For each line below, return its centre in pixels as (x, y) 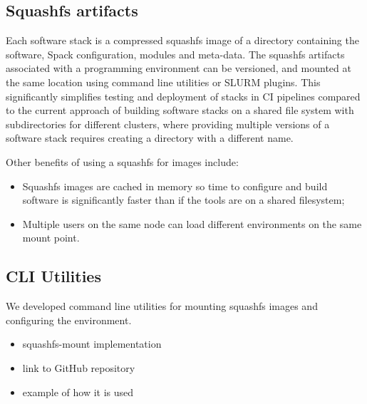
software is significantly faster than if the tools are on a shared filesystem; (183, 200)
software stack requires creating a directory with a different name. (150, 138)
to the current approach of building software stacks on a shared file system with (180, 110)
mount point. (51, 238)
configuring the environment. (69, 320)
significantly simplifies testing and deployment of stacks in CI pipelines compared (183, 96)
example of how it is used (78, 392)
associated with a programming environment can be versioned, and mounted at (179, 68)
